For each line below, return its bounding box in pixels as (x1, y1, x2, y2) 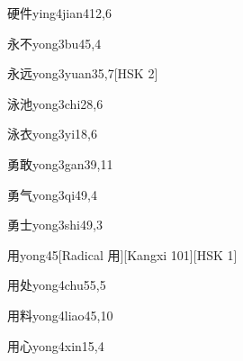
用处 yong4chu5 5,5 (7, 275, 106, 294)
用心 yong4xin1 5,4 (7, 336, 104, 355)
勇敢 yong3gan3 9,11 (7, 154, 113, 173)
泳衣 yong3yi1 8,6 (7, 124, 97, 143)
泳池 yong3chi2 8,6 (7, 94, 103, 113)
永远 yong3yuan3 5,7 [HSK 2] (7, 64, 158, 83)
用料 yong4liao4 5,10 (7, 305, 113, 324)
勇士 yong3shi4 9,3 (7, 215, 103, 234)
